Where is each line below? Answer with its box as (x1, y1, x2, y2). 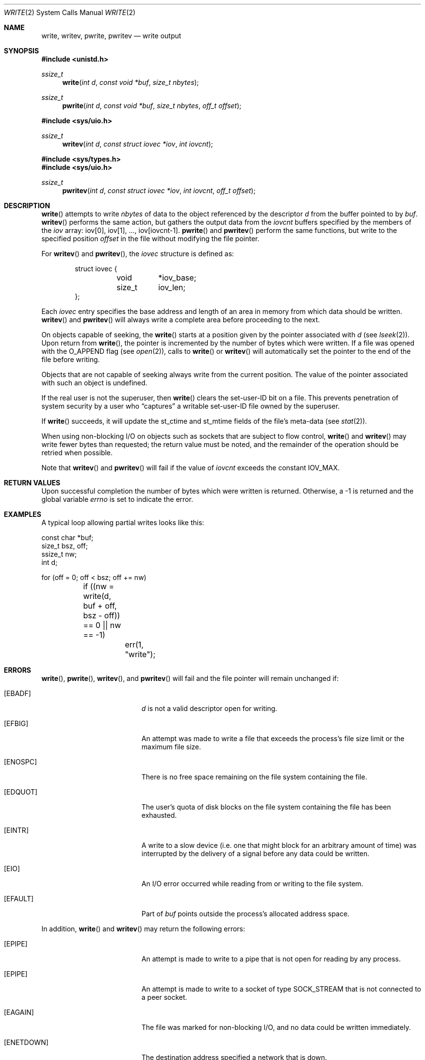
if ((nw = (83, 581, 114, 591)
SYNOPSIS (4, 47, 39, 55)
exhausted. (141, 811, 177, 819)
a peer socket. (141, 993, 187, 1001)
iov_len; (158, 282, 186, 292)
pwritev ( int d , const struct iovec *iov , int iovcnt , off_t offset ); (62, 186, 256, 195)
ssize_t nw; (41, 550, 77, 558)
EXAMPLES (4, 510, 41, 518)
